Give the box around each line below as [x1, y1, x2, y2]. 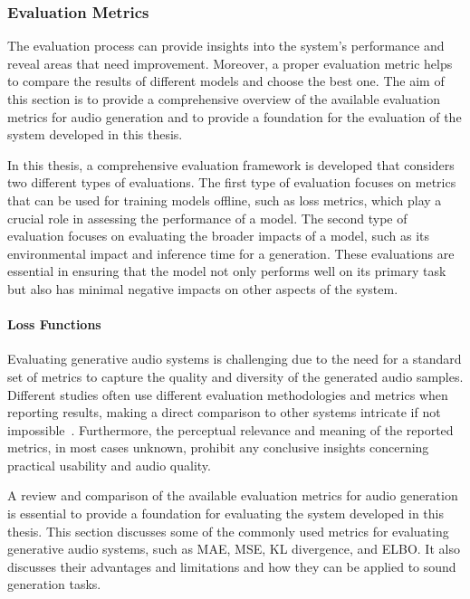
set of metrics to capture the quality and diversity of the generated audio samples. [7, 366, 464, 385]
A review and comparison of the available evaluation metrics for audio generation [7, 486, 458, 505]
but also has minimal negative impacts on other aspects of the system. [7, 279, 398, 298]
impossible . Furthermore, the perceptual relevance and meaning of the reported [7, 420, 454, 439]
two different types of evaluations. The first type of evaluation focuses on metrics [7, 173, 456, 192]
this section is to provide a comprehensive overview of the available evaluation [7, 90, 440, 108]
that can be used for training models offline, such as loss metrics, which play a [7, 190, 442, 209]
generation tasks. [7, 575, 101, 594]
